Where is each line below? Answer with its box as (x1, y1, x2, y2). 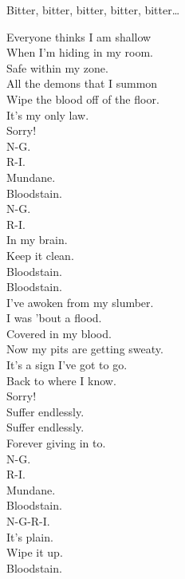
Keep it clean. (6, 246, 74, 263)
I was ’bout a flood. (6, 309, 102, 326)
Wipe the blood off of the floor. (6, 90, 159, 107)
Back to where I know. (6, 372, 116, 388)
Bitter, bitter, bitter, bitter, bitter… (6, 2, 180, 18)
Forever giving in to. (6, 435, 106, 451)
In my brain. (6, 231, 68, 248)
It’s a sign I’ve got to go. (6, 356, 128, 373)
